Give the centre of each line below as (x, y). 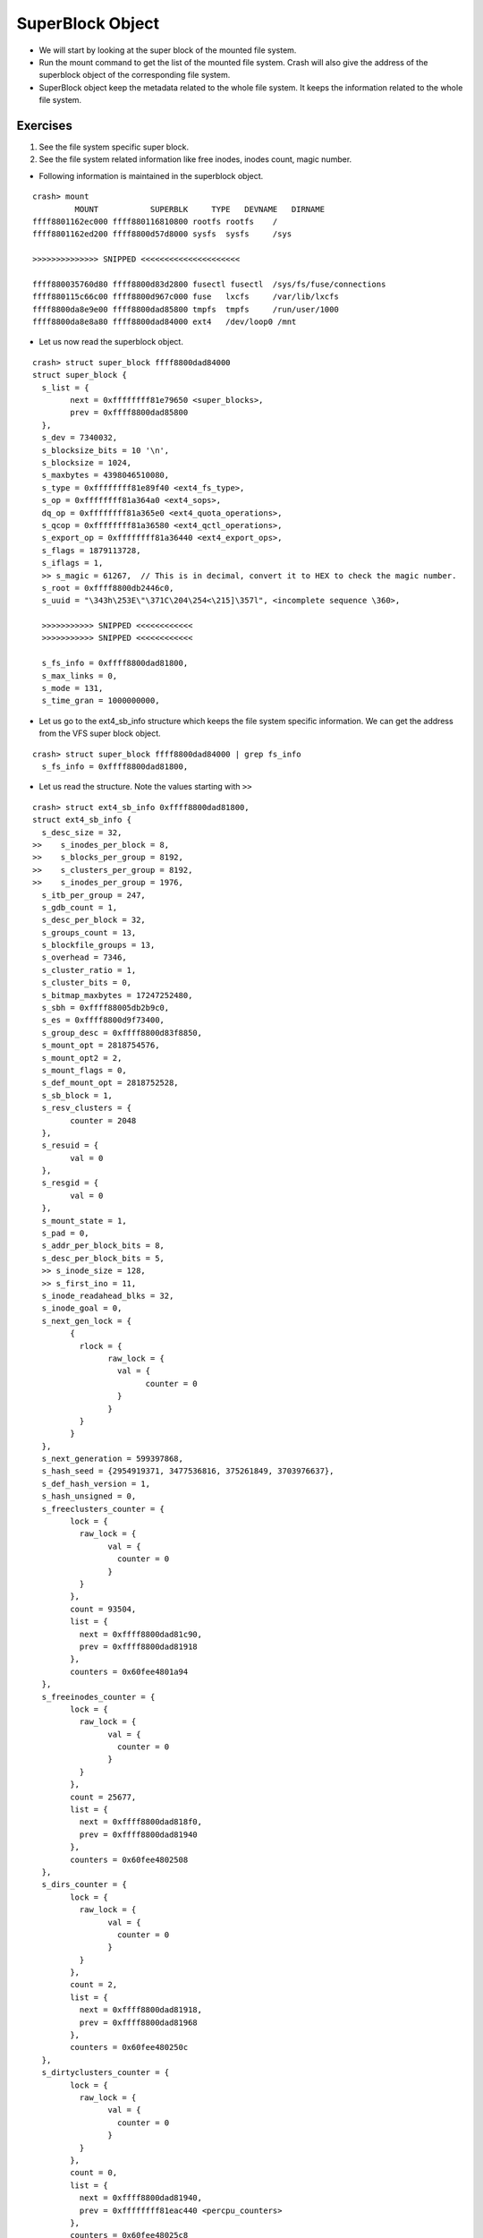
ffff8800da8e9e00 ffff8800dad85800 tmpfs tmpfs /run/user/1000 (186, 309)
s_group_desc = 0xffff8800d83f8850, (122, 1033)
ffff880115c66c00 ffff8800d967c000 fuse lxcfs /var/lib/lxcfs (186, 297)
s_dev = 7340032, (80, 438)
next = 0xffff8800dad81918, (141, 2010)
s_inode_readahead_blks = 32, (108, 1296)
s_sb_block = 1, (77, 1095)
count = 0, (94, 2173)
